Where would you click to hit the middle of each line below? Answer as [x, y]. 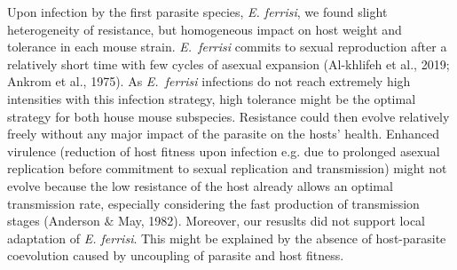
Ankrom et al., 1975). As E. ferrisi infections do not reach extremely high [209, 81]
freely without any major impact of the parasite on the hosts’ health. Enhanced [224, 134]
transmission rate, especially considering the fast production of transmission [213, 203]
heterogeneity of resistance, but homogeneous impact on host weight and [205, 29]
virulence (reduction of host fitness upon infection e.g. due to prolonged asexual [224, 151]
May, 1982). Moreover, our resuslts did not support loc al [272, 221]
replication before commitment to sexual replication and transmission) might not [227, 168]
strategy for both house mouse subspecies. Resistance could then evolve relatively [228, 116]
